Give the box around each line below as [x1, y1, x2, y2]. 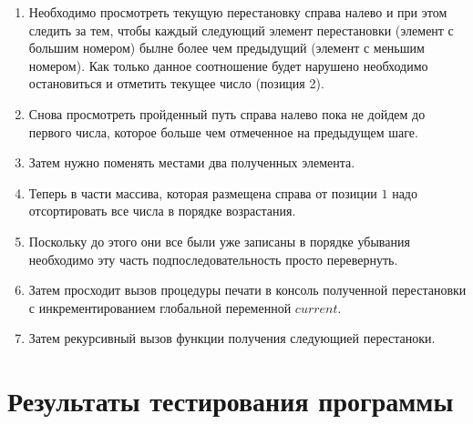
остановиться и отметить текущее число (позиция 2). [28, 74, 324, 93]
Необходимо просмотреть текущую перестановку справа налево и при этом [28, 3, 447, 21]
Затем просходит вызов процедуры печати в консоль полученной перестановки [28, 280, 467, 299]
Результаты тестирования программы [7, 382, 454, 419]
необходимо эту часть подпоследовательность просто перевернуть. [28, 249, 398, 268]
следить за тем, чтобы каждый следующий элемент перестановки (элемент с [28, 20, 454, 39]
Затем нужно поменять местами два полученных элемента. [28, 153, 355, 172]
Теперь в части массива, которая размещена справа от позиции [28, 183, 377, 202]
